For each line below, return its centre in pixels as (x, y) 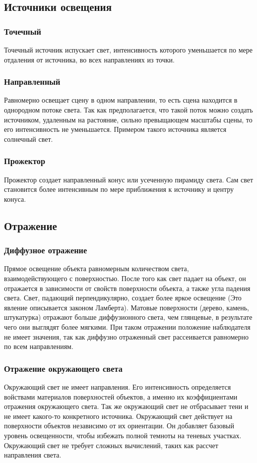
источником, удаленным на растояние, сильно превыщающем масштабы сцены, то (128, 119)
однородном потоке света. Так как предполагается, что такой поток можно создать (128, 110)
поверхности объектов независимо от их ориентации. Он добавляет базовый (119, 426)
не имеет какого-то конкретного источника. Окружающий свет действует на (118, 416)
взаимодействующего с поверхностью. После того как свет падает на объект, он (125, 278)
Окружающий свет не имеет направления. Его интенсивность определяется (118, 386)
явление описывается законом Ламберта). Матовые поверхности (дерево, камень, (127, 307)
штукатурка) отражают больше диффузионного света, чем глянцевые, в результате (128, 317)
